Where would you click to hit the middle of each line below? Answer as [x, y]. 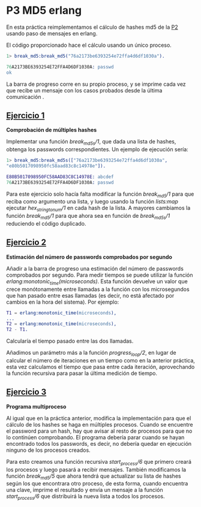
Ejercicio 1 [25, 115]
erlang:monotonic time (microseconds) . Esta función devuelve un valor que [97, 282]
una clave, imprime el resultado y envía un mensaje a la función [85, 490]
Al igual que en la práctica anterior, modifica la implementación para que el [99, 418]
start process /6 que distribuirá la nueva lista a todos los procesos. [85, 497]
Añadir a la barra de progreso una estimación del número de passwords [95, 268]
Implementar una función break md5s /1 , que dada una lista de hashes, [91, 142]
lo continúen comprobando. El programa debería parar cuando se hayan [95, 437]
